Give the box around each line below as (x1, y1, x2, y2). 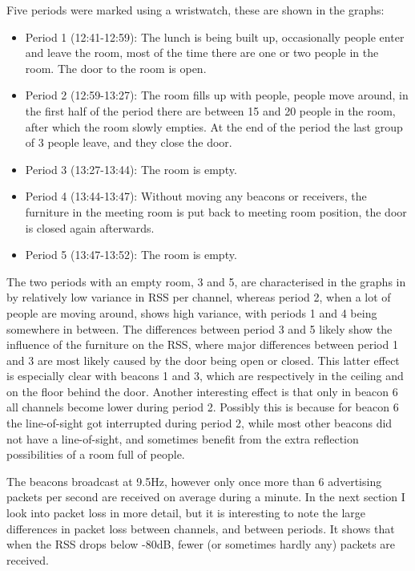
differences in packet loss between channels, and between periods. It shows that (6, 520, 395, 537)
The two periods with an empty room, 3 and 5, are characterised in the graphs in (6, 273, 406, 290)
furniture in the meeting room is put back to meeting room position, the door (25, 203, 407, 220)
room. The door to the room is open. (25, 59, 207, 76)
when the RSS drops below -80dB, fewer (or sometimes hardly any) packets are (6, 536, 396, 553)
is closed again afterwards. (25, 219, 155, 236)
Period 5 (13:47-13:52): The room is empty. (25, 246, 237, 263)
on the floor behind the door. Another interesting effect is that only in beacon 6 (6, 383, 398, 399)
